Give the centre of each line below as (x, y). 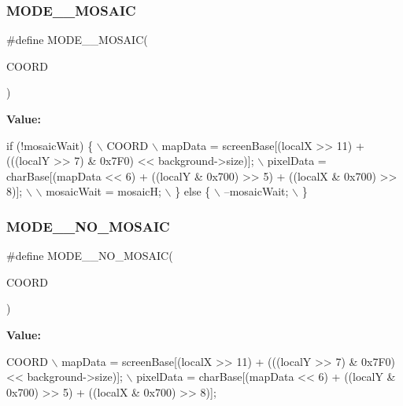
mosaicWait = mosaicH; (104, 191)
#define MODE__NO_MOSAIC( (90, 256)
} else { (193, 191)
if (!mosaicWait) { (50, 145)
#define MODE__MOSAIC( (77, 40)
